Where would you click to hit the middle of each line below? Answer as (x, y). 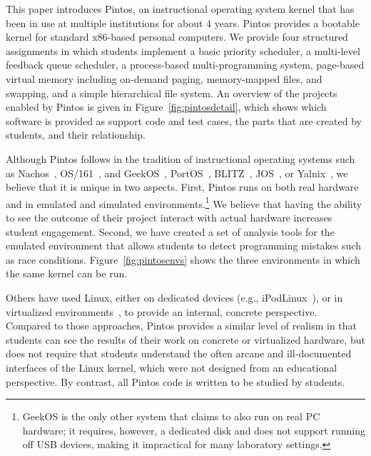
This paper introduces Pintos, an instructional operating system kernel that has (180, 9)
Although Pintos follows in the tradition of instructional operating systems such (181, 158)
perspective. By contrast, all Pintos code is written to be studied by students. (176, 381)
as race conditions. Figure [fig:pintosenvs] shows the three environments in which (183, 259)
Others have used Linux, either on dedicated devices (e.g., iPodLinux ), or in (174, 297)
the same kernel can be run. (67, 273)
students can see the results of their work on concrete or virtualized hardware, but (185, 339)
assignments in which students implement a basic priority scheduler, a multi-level (183, 50)
